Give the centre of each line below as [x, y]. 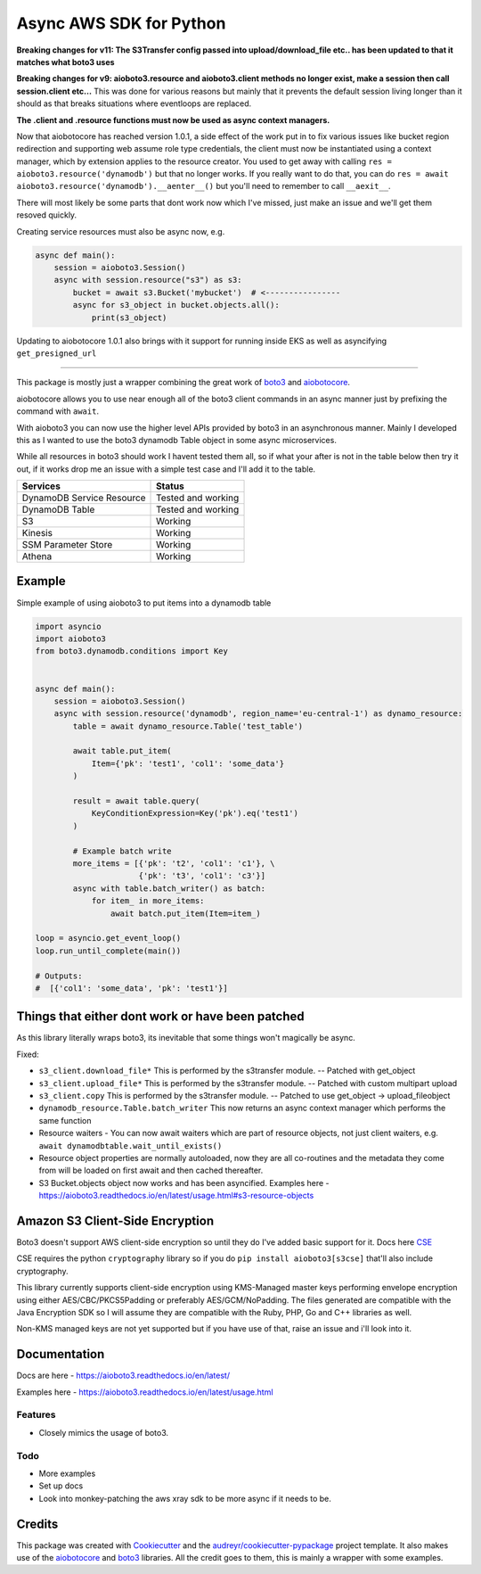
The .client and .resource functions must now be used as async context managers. [173, 119]
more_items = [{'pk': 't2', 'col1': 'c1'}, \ [174, 863]
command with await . [58, 411]
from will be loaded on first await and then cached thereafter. [151, 1170]
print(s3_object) [129, 317]
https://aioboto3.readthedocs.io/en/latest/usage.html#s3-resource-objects [176, 1196]
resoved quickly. [47, 215]
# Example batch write [122, 851]
